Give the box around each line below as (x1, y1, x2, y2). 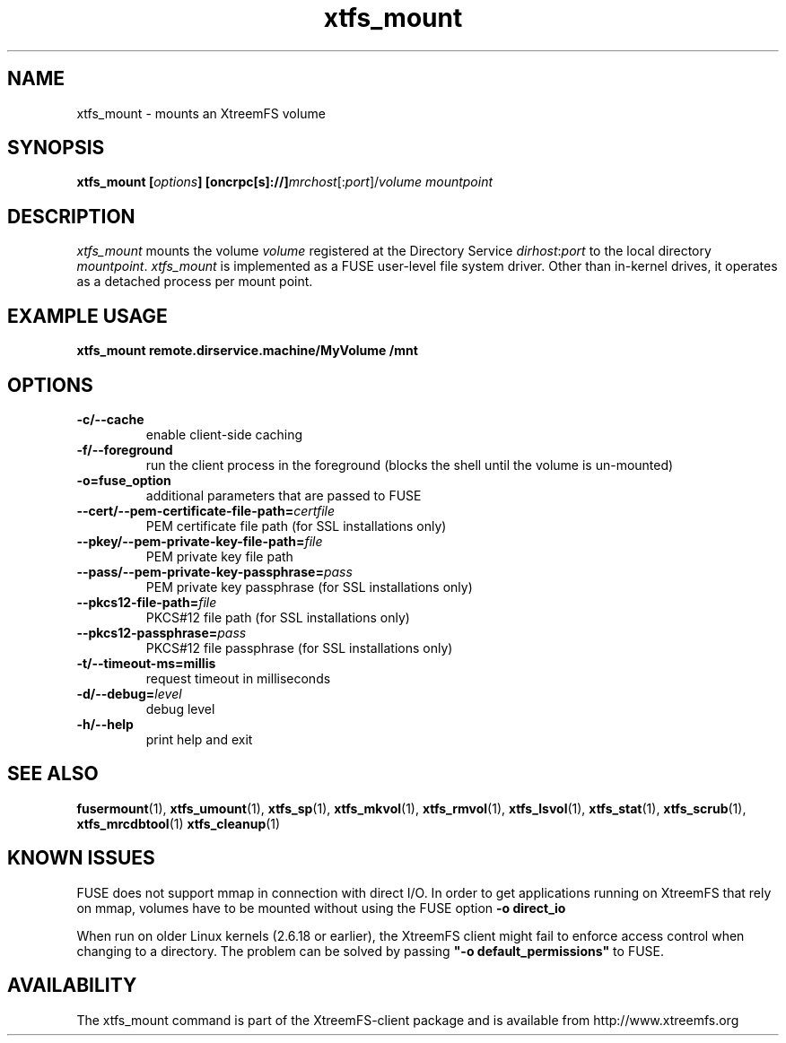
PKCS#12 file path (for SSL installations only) (145, 609, 410, 625)
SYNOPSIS (7, 136, 105, 160)
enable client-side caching (145, 426, 303, 442)
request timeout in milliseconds (145, 670, 331, 686)
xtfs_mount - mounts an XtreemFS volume (76, 105, 326, 121)
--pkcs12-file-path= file (76, 594, 217, 610)
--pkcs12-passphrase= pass (76, 624, 247, 640)
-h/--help (76, 716, 134, 732)
